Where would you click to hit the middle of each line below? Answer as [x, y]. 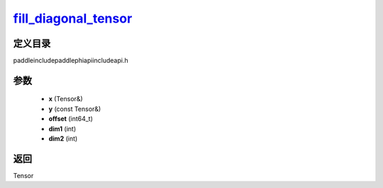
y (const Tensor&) [75, 109]
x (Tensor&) [66, 99]
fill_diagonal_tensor [73, 18]
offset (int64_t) [71, 119]
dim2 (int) [63, 139]
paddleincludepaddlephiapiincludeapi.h [71, 61]
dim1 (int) [62, 129]
